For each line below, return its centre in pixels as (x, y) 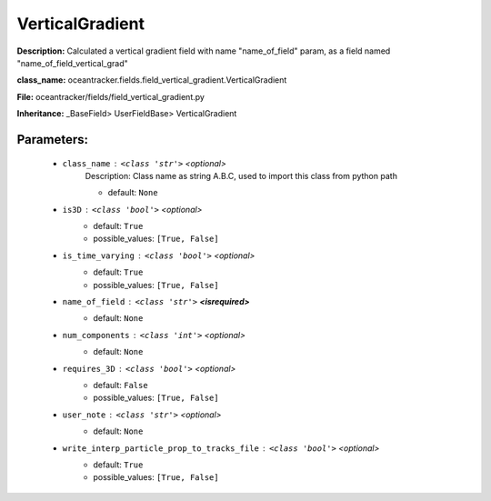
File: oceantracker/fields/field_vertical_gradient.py (110, 96)
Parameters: (52, 140)
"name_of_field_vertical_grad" (73, 63)
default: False (121, 385)
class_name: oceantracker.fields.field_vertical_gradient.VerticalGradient (152, 80)
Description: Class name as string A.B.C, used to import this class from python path (241, 175)
